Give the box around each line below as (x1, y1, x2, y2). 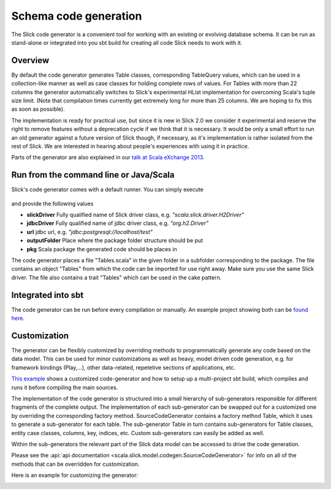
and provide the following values (11, 200, 94, 207)
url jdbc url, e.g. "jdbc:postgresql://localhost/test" (26, 228, 153, 235)
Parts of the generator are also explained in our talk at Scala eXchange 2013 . (11, 154, 205, 161)
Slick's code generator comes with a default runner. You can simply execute (11, 186, 204, 193)
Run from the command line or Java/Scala (11, 170, 175, 180)
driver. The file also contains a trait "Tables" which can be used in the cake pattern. (11, 273, 222, 281)
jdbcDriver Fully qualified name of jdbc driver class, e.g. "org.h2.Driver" (26, 219, 209, 227)
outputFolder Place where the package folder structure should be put (26, 237, 204, 245)
